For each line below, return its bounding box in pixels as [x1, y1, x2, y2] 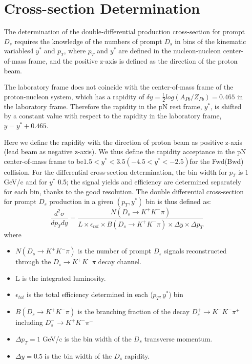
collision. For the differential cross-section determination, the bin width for [4, 166, 227, 177]
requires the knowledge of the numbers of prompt [14, 36, 162, 46]
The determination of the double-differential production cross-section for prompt [4, 26, 245, 37]
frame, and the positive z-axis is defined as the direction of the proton [28, 56, 238, 66]
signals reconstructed [164, 246, 227, 256]
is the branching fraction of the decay [77, 306, 190, 317]
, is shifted [210, 101, 242, 111]
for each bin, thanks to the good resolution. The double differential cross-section [4, 186, 244, 197]
